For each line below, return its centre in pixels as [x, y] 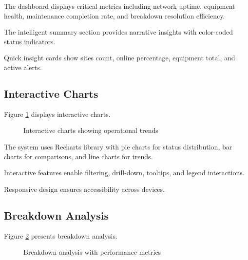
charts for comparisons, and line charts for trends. [78, 156]
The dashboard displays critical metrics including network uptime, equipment [120, 6]
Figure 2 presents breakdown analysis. [61, 235]
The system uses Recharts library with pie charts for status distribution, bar [118, 146]
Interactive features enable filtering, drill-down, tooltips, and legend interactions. [124, 173]
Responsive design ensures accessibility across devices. [84, 189]
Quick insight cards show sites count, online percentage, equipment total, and [120, 58]
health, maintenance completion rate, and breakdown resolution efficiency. [114, 15]
